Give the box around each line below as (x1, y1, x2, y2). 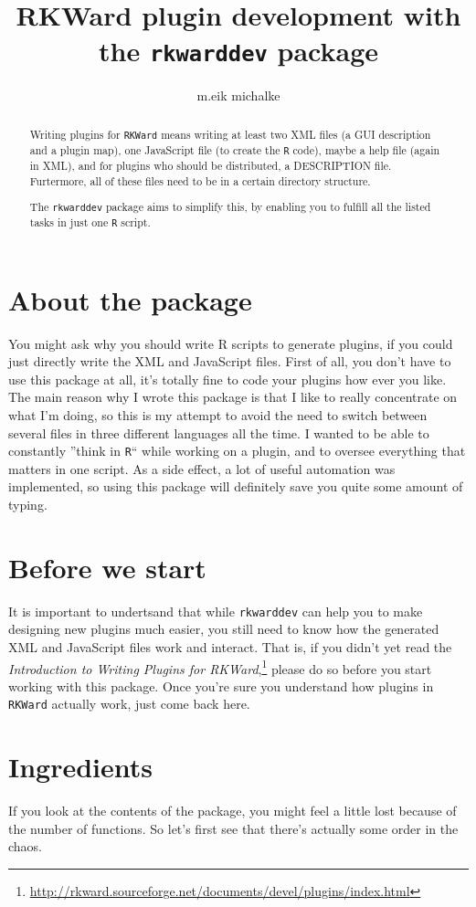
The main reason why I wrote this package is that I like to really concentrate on (8, 387, 458, 406)
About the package (8, 280, 252, 318)
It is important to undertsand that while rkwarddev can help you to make (8, 601, 423, 620)
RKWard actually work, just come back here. (8, 694, 250, 713)
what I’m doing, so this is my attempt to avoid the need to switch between (8, 405, 428, 424)
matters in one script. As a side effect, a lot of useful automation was (8, 459, 396, 478)
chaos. (8, 837, 43, 856)
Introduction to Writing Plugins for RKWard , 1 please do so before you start (8, 656, 432, 678)
